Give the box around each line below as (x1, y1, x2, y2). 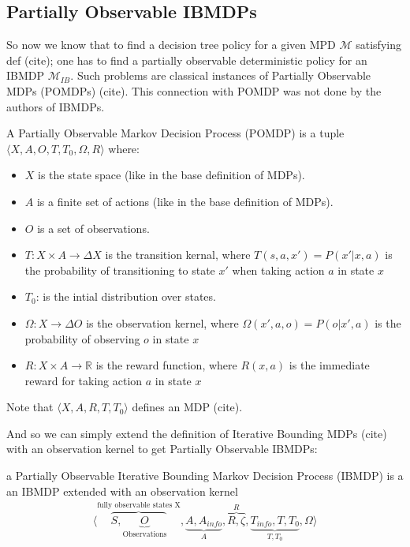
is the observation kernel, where (86, 314, 239, 331)
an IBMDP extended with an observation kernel (6, 482, 238, 499)
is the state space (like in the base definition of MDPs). (38, 167, 305, 183)
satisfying (356, 36, 401, 53)
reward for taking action (24, 372, 143, 388)
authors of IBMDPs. (6, 98, 105, 114)
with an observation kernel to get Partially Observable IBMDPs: (6, 440, 318, 457)
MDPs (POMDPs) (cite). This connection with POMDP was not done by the (6, 82, 382, 99)
